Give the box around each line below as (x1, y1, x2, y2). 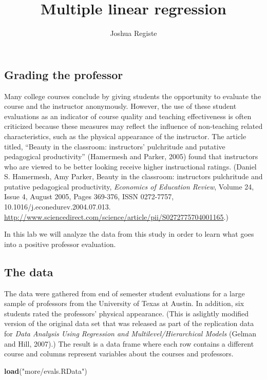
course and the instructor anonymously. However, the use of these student (4, 101, 237, 111)
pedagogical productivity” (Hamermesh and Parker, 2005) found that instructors (4, 151, 258, 162)
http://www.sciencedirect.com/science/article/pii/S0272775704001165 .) (4, 211, 228, 222)
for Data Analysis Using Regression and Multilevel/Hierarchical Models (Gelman (4, 328, 256, 339)
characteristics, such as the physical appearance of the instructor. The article (4, 130, 246, 141)
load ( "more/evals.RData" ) (4, 365, 87, 376)
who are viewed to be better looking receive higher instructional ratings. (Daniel (4, 161, 257, 172)
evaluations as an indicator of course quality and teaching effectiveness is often (4, 110, 252, 121)
